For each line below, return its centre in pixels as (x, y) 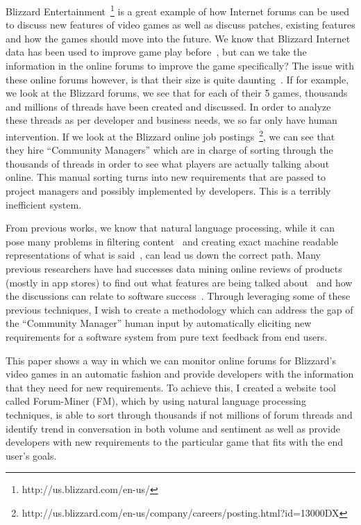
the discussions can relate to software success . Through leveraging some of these (178, 296)
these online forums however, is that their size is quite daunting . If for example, (177, 79)
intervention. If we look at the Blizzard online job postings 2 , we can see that (170, 135)
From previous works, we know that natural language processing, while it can (170, 228)
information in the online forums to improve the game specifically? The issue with (180, 66)
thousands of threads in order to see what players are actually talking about (168, 163)
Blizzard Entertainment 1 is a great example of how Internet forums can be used (178, 10)
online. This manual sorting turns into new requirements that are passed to (166, 177)
